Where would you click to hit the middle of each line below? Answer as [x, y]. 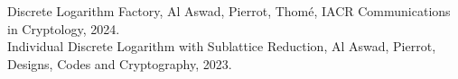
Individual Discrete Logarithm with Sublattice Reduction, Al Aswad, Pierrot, [222, 46]
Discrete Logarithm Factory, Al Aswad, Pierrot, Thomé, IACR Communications [229, 11]
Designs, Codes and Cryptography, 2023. [120, 63]
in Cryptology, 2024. [64, 28]
